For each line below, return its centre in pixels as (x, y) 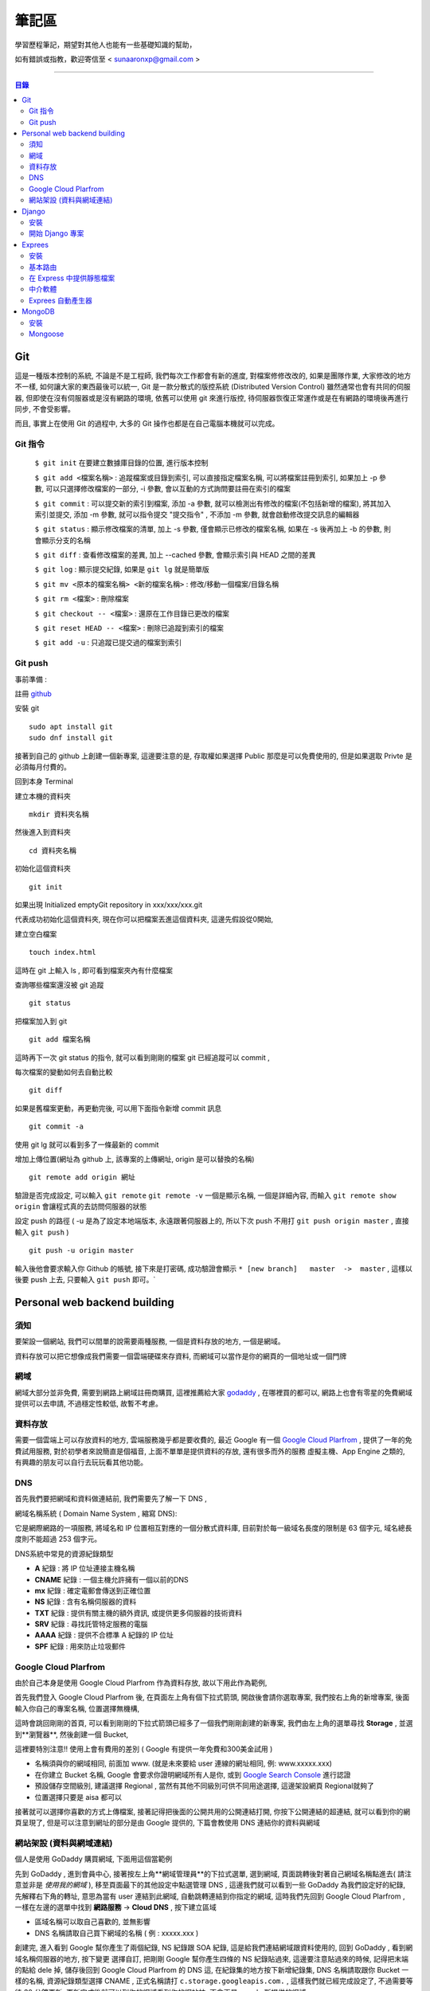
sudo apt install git (71, 726)
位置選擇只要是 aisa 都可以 (78, 1797)
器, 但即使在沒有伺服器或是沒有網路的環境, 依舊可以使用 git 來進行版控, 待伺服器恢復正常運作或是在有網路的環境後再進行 (212, 397)
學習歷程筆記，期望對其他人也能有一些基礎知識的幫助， (106, 45)
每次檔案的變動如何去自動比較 (64, 1072)
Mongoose (47, 334)
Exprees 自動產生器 (61, 300)
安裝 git (27, 708)
